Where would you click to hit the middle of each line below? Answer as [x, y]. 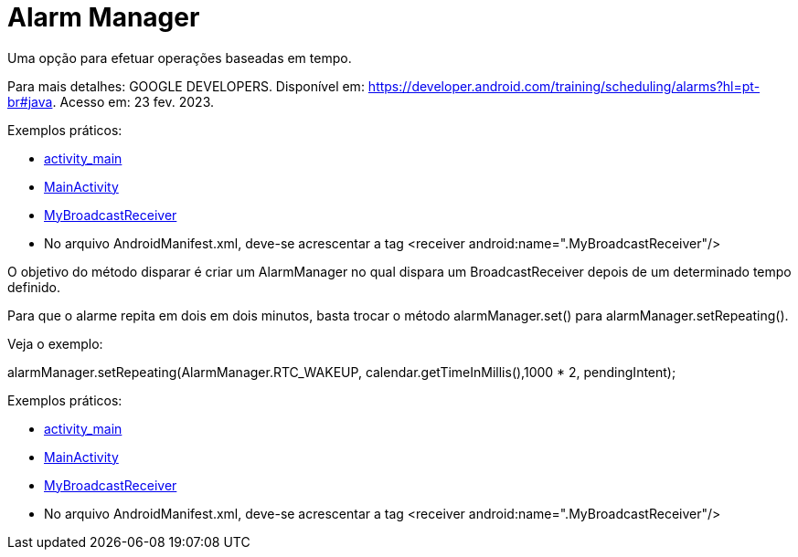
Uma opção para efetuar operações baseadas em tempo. [180, 58]
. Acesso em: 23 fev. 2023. [133, 101]
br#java [30, 101]
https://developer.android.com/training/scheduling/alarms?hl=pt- [564, 86]
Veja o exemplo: [55, 343]
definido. [34, 287]
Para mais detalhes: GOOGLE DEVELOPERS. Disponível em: [186, 86]
